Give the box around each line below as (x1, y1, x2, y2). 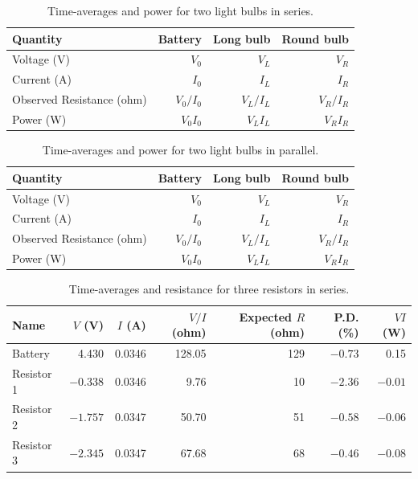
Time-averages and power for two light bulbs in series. (47, 2, 314, 18)
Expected (239, 308, 293, 325)
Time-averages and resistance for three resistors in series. (68, 280, 350, 297)
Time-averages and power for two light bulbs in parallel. (42, 141, 319, 158)
